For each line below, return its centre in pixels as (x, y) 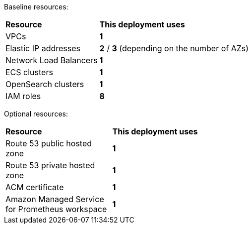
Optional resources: (36, 114)
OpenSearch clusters (45, 84)
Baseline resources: (36, 7)
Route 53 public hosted (49, 143)
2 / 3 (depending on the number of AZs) (174, 48)
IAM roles (23, 96)
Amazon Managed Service (55, 199)
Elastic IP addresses (43, 48)
